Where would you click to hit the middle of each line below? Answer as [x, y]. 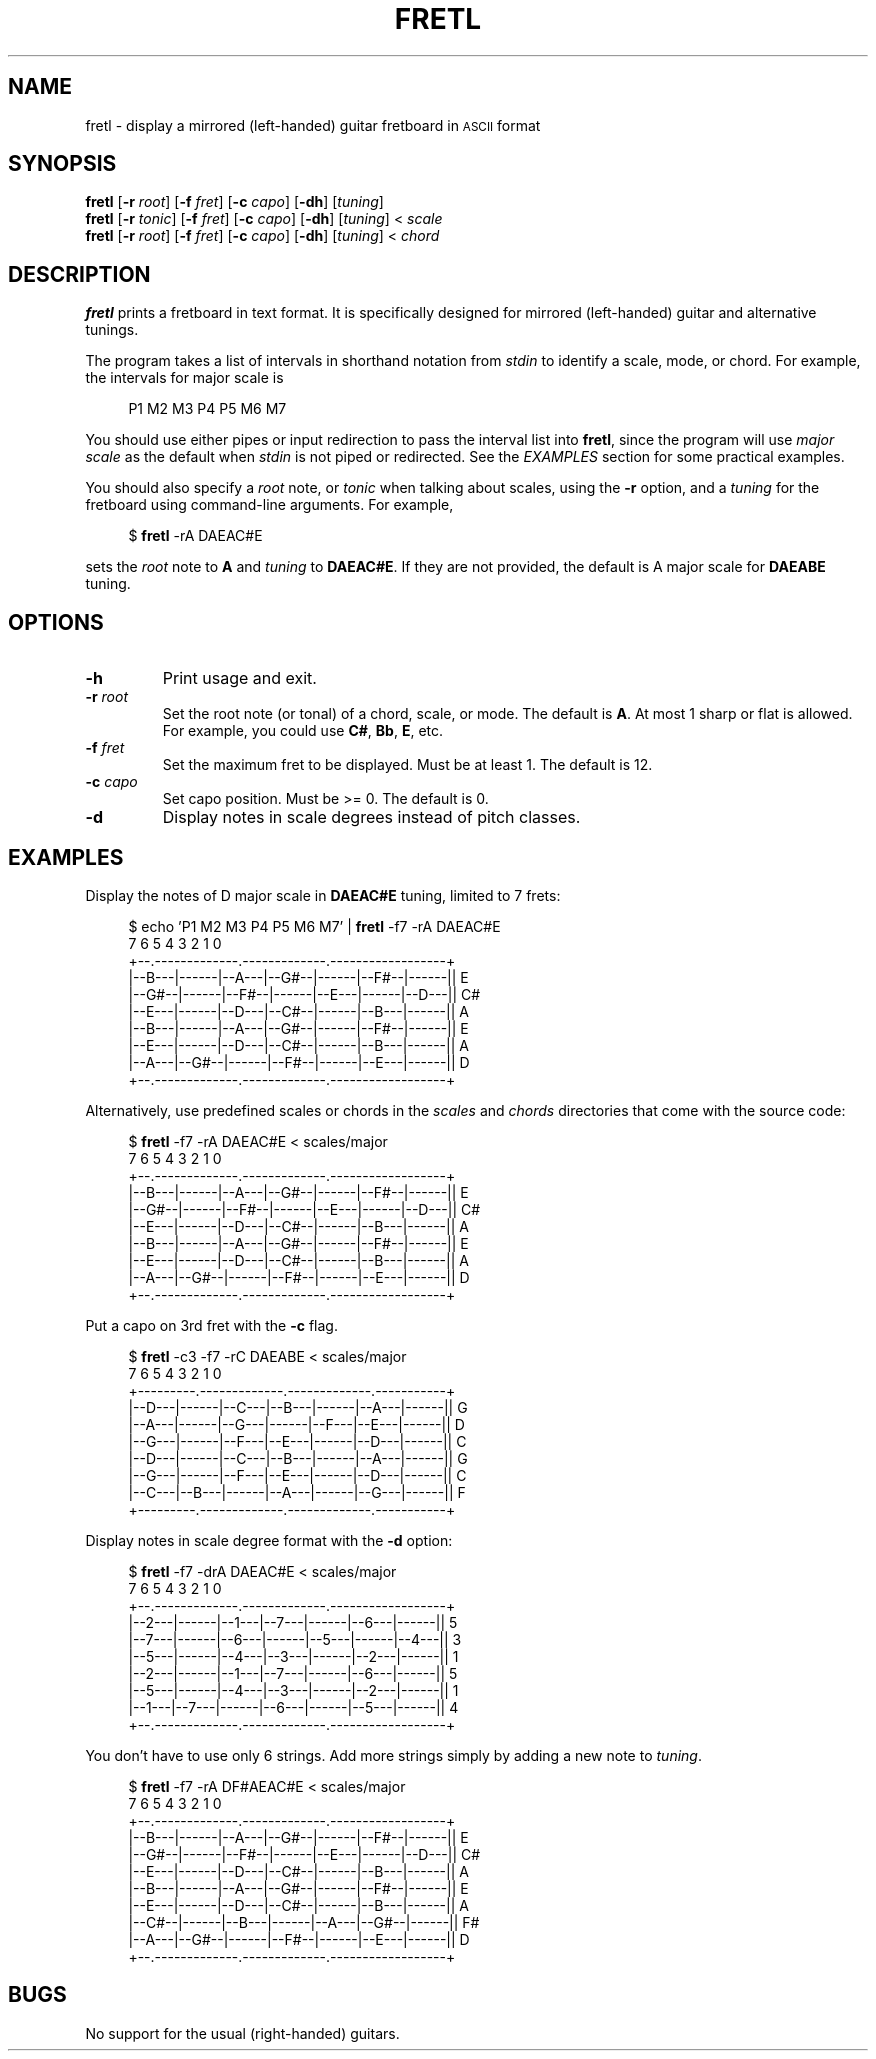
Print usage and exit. [239, 678]
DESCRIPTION [79, 274]
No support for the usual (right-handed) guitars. [242, 2033]
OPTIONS [56, 622]
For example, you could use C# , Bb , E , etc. [303, 731]
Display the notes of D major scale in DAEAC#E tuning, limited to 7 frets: [323, 895]
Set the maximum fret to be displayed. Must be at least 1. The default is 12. [407, 765]
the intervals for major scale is [184, 378]
